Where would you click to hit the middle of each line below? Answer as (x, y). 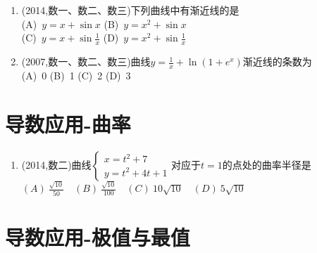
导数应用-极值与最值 (98, 236)
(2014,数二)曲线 (56, 164)
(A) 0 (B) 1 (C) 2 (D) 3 (76, 75)
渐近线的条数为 (277, 61)
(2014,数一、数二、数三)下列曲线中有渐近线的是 (130, 10)
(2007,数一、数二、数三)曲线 (86, 61)
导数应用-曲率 (68, 123)
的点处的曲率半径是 (267, 164)
